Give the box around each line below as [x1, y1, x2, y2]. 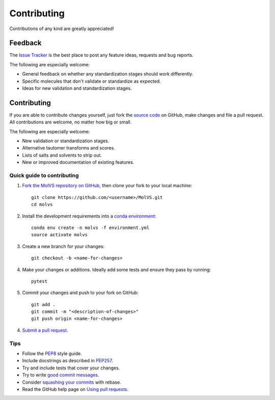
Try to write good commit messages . [22, 372, 99, 378]
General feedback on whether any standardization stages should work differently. [22, 71, 194, 77]
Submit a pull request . [22, 327, 68, 333]
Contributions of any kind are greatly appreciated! [9, 26, 114, 32]
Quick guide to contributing [9, 172, 79, 179]
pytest [31, 278, 48, 284]
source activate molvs [31, 232, 88, 238]
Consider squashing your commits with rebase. [22, 379, 122, 385]
